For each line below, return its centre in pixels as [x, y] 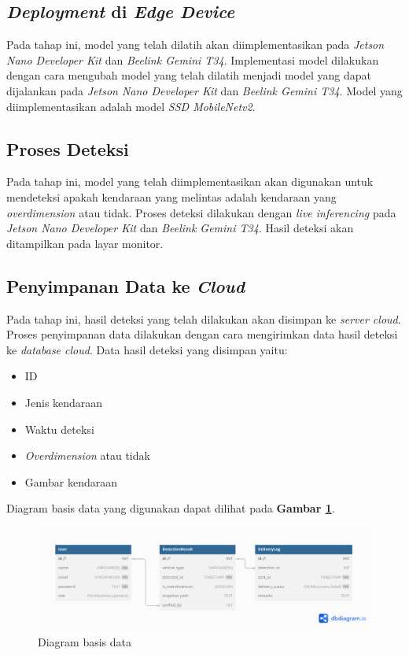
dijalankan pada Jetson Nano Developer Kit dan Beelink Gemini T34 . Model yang [204, 90]
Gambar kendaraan [71, 481]
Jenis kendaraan [64, 402]
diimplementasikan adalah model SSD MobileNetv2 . [131, 106]
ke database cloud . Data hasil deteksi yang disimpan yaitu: [147, 349]
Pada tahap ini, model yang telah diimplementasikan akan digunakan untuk [190, 181]
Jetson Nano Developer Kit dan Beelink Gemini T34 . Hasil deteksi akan [180, 228]
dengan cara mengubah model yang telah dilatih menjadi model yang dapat [189, 75]
